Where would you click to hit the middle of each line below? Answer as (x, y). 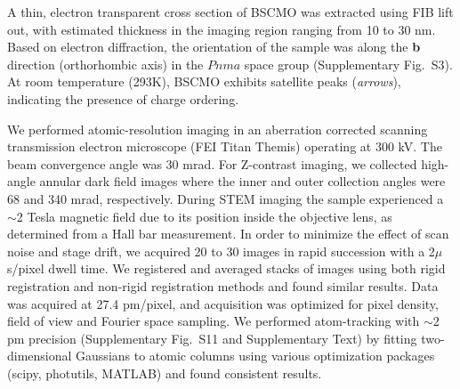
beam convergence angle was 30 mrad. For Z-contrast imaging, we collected (212, 163)
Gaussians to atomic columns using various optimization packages (255, 356)
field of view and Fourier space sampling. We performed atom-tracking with (214, 321)
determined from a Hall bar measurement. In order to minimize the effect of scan (228, 234)
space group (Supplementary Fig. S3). (348, 64)
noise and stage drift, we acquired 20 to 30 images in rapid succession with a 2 (221, 251)
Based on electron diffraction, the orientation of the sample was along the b (214, 47)
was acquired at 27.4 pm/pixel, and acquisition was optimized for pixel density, (223, 303)
